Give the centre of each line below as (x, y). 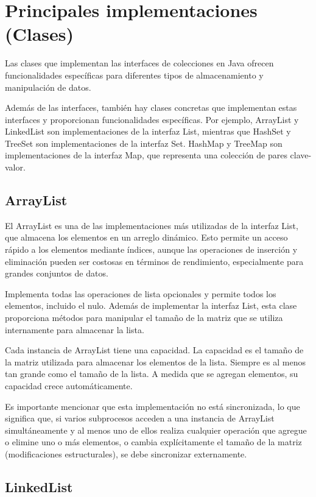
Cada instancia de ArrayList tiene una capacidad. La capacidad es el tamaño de (154, 350)
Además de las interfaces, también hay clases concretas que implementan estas (151, 108)
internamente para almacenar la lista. (75, 329)
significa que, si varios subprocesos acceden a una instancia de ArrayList (140, 418)
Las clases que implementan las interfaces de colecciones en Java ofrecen (139, 63)
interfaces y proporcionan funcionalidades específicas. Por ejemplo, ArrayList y (152, 119)
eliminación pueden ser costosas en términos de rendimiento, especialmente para (154, 261)
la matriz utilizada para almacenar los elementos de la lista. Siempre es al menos (155, 361)
